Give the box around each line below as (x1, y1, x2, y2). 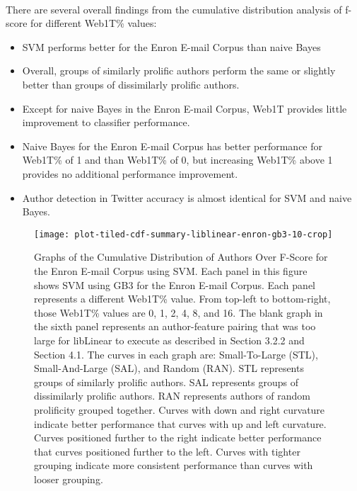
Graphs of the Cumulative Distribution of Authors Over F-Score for (34, 249, 328, 264)
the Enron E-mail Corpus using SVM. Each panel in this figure (34, 263, 308, 278)
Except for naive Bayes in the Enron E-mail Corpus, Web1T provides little (22, 101, 347, 115)
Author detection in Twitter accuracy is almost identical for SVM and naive (22, 190, 352, 205)
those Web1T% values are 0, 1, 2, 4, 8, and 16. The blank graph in (34, 305, 323, 320)
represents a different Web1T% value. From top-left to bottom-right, (34, 291, 331, 306)
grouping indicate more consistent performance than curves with (34, 458, 313, 473)
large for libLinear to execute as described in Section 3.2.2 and (34, 332, 305, 347)
